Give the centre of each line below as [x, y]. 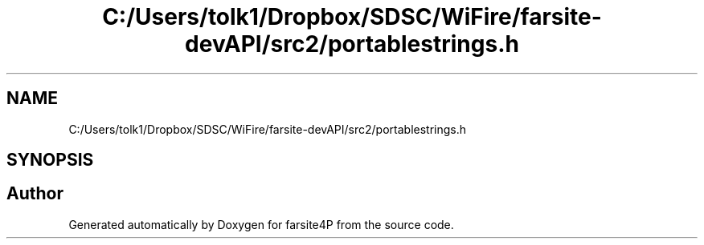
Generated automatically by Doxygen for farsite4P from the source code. [261, 224]
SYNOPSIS [50, 160]
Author [35, 194]
